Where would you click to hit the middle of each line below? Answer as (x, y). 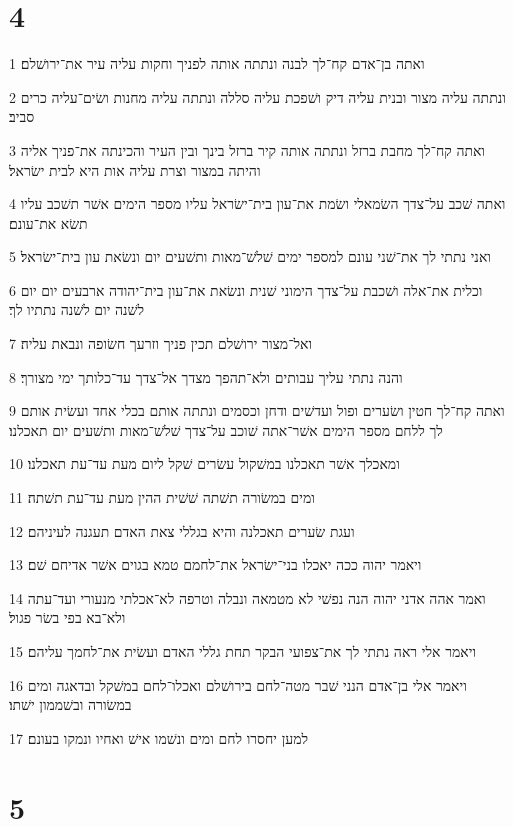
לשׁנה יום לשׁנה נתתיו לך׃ (77, 309)
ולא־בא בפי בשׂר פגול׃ (67, 617)
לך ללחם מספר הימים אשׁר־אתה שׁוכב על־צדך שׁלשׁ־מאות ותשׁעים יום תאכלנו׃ (226, 429)
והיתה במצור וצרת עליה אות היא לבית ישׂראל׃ (135, 169)
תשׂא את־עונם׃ (48, 222)
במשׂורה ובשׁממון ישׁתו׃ (70, 704)
